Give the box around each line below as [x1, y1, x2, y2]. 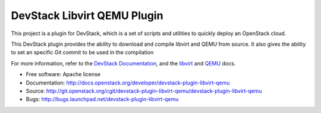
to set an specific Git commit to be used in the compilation [11, 49, 154, 56]
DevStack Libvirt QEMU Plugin [11, 9, 163, 22]
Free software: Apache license [26, 71, 101, 78]
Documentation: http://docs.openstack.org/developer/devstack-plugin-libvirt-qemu [26, 79, 230, 86]
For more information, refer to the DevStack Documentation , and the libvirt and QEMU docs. [11, 59, 236, 67]
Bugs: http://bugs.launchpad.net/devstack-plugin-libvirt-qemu [26, 96, 179, 103]
